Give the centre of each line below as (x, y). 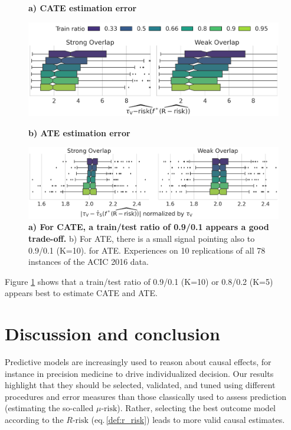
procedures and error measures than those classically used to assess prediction (146, 396)
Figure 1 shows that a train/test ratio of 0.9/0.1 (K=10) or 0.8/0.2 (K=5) (139, 281)
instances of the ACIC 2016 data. (89, 262)
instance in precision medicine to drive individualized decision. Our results (139, 373)
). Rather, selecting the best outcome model (197, 408)
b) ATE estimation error (79, 132)
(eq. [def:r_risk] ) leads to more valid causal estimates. (188, 420)
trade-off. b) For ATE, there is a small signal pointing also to (142, 238)
